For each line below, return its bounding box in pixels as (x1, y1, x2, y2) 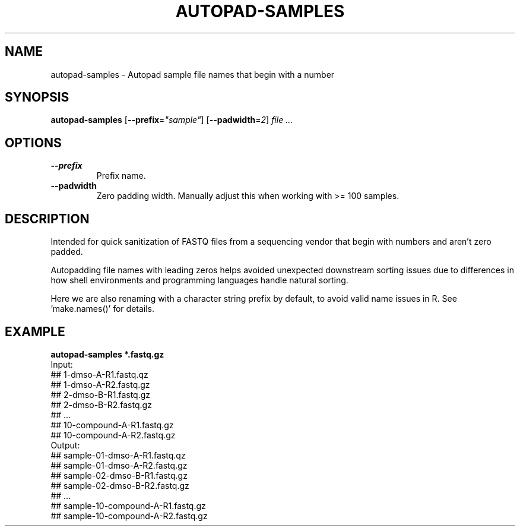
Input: (50, 359, 73, 369)
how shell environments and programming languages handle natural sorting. (50, 275, 348, 286)
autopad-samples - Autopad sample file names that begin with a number (50, 69, 335, 80)
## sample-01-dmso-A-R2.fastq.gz (50, 460, 188, 470)
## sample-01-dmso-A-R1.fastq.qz (50, 450, 186, 460)
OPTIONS (5, 135, 62, 150)
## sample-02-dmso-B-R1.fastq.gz (50, 470, 188, 481)
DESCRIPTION (5, 211, 90, 226)
